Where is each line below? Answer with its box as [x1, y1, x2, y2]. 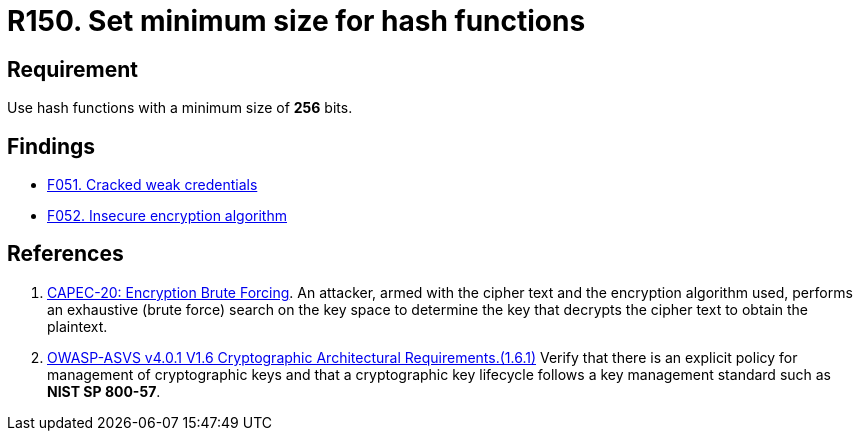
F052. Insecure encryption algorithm [47, 207, 287, 225]
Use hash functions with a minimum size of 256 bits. [7, 99, 353, 117]
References [7, 241, 124, 267]
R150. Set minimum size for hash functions [7, 4, 586, 38]
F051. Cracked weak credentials [47, 176, 258, 194]
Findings [7, 133, 96, 159]
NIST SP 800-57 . [47, 382, 161, 400]
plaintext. [47, 317, 108, 335]
